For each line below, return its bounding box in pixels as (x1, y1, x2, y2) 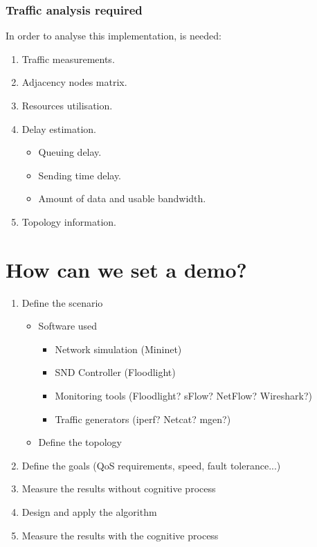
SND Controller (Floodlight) (55, 365, 176, 379)
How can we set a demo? (6, 255, 247, 283)
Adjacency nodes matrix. (21, 75, 127, 89)
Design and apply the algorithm (21, 505, 157, 519)
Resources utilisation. (21, 98, 113, 112)
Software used (38, 319, 98, 333)
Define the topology (38, 435, 122, 449)
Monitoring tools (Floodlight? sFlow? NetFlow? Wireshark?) (55, 388, 312, 403)
